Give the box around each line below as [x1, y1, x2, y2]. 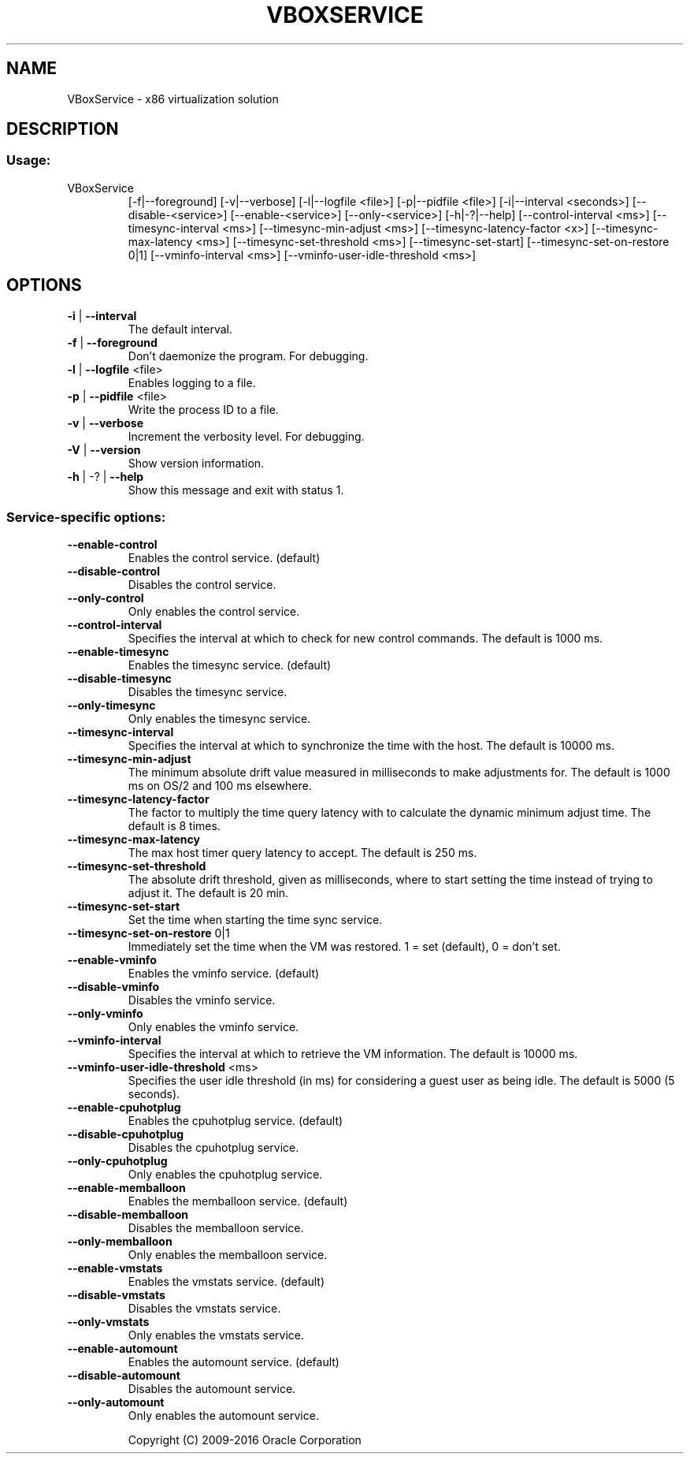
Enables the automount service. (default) [128, 1355, 339, 1369]
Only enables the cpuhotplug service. [128, 1168, 323, 1182]
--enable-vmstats [67, 1261, 163, 1276]
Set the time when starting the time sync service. [128, 913, 383, 927]
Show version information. [128, 456, 265, 470]
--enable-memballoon [67, 1181, 186, 1195]
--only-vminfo [67, 1007, 143, 1021]
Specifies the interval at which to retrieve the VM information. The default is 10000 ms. [128, 1047, 578, 1061]
